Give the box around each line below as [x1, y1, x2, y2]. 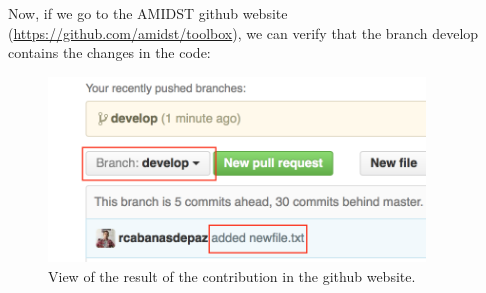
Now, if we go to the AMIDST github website [8, 3, 288, 23]
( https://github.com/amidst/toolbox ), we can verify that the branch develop [8, 22, 479, 43]
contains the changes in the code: [8, 42, 211, 63]
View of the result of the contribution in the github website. [48, 266, 416, 286]
